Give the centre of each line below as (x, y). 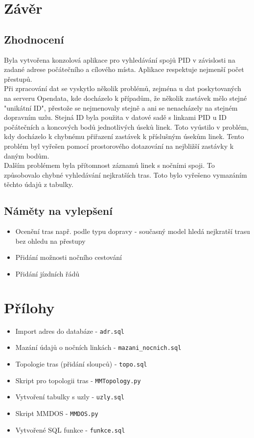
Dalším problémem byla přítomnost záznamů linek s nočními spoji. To (109, 165)
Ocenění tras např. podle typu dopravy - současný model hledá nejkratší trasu (133, 231)
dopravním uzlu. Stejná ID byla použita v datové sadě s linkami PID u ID (115, 117)
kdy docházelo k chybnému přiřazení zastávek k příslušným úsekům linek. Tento (124, 136)
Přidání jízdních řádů (47, 273)
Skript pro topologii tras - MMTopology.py (78, 380)
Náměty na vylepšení (58, 211)
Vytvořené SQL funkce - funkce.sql (70, 429)
